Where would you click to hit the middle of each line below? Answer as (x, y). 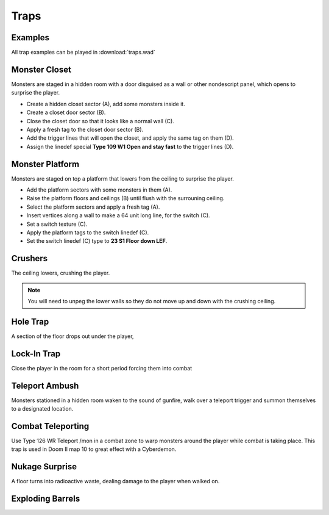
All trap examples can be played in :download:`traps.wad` (83, 52)
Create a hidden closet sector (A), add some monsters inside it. (106, 104)
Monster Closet (41, 69)
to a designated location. (42, 409)
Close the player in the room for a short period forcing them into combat (102, 368)
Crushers (30, 258)
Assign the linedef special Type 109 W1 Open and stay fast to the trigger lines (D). (130, 146)
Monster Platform (45, 164)
